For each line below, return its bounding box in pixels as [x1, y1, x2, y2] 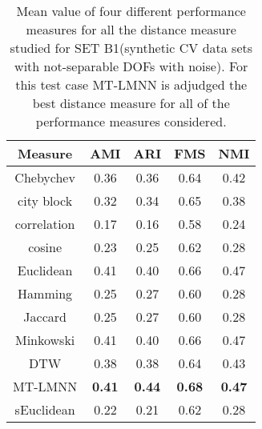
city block [18, 191, 73, 210]
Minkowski [14, 331, 75, 349]
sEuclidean [14, 400, 75, 419]
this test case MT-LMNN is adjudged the [15, 75, 248, 94]
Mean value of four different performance [16, 2, 246, 20]
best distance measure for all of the [32, 94, 230, 112]
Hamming [18, 284, 73, 303]
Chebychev [14, 168, 75, 186]
